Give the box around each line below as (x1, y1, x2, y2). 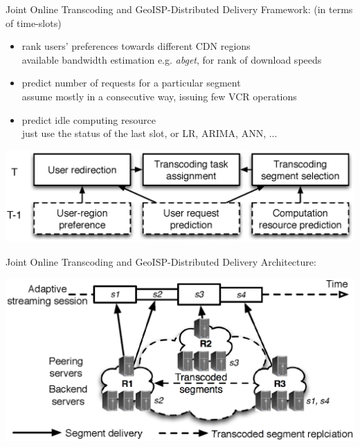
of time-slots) (6, 15, 62, 30)
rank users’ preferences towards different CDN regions (21, 39, 251, 53)
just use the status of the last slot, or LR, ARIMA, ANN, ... (21, 126, 278, 140)
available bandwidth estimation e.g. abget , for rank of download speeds (21, 52, 322, 66)
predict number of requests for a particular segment (21, 75, 241, 90)
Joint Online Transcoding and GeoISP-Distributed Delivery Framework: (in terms (6, 2, 353, 16)
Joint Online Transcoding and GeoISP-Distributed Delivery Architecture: (6, 254, 316, 268)
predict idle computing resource (21, 112, 156, 127)
